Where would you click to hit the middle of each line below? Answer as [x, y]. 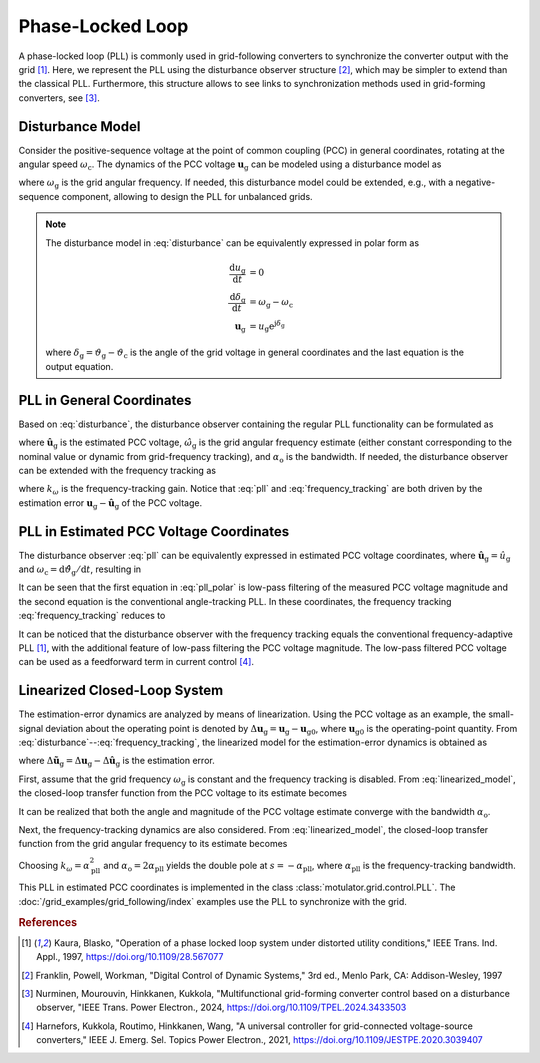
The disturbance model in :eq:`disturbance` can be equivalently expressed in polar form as [232, 242]
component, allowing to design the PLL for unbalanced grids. [187, 196]
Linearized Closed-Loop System [121, 690]
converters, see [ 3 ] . [59, 97]
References [48, 922]
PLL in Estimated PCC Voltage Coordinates [154, 531]
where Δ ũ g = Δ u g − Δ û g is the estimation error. [116, 762]
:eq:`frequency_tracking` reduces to [92, 616]
